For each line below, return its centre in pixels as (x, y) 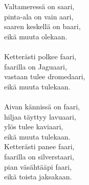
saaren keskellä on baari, (42, 26)
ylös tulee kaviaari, (34, 126)
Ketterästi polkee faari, (40, 56)
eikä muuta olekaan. (36, 36)
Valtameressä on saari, (39, 6)
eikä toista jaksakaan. (38, 177)
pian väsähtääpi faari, (38, 166)
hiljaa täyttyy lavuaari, (40, 116)
